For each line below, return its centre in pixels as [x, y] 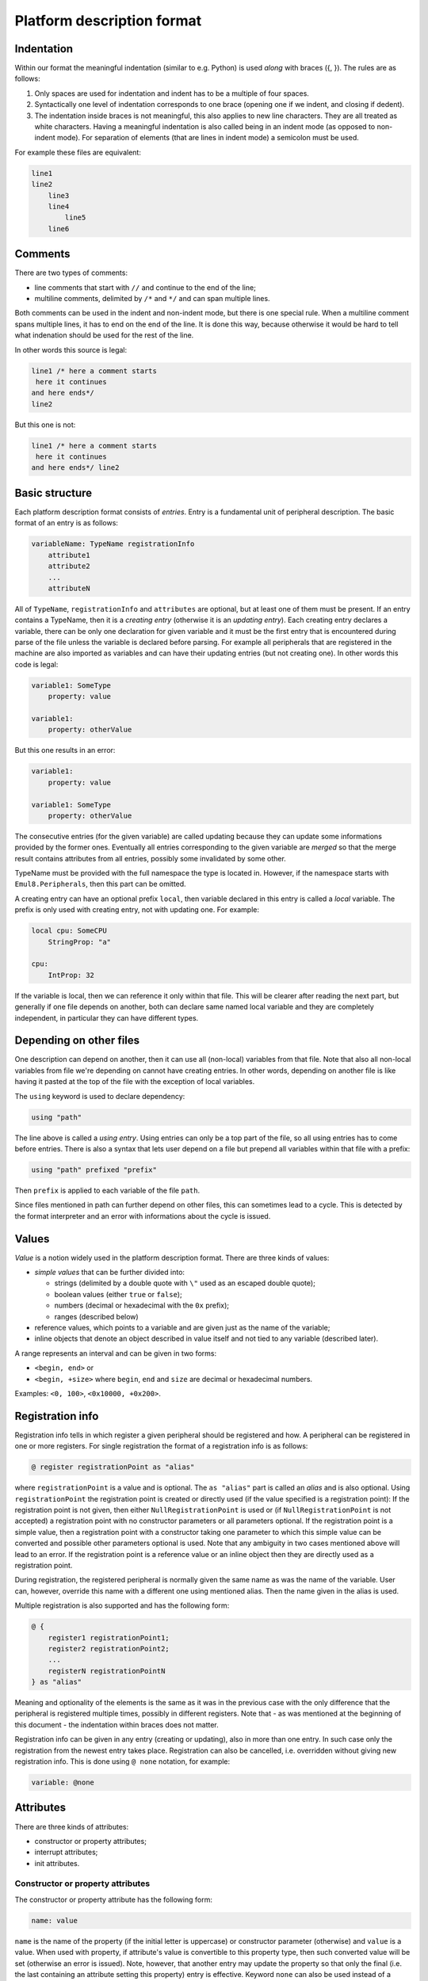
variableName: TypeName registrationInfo [113, 544]
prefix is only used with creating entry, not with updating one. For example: [137, 910]
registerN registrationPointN [107, 1671]
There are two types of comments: [71, 273]
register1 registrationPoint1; [109, 1637]
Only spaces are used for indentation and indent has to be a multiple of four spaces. [172, 93]
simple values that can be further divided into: [110, 1273]
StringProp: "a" [79, 942]
